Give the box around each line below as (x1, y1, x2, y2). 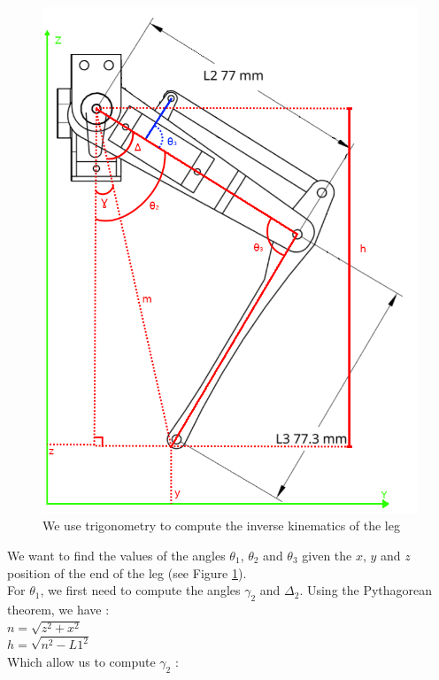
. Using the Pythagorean (299, 581, 433, 599)
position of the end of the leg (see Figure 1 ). (7, 563, 247, 582)
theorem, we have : (7, 600, 110, 618)
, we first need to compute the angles (40, 581, 241, 599)
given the (302, 546, 352, 565)
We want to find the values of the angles (7, 546, 226, 565)
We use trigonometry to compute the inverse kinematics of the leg (42, 516, 400, 535)
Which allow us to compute (7, 653, 156, 671)
